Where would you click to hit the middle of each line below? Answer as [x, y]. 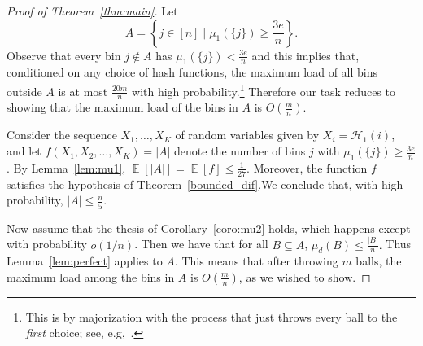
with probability [47, 244]
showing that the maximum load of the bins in [122, 107]
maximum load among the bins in [91, 276]
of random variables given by [247, 135]
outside [24, 91]
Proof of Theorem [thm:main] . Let [92, 11]
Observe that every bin [64, 55]
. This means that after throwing [256, 261]
